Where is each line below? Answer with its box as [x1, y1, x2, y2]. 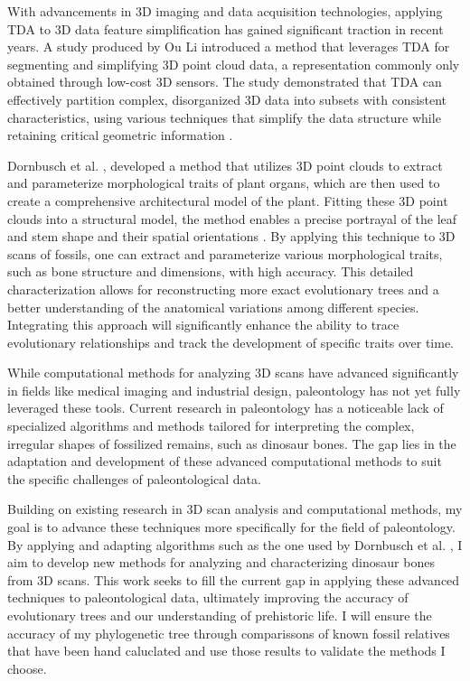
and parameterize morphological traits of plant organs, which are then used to [7, 173, 440, 192]
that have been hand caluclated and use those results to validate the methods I [7, 641, 446, 660]
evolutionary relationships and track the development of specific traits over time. [7, 332, 455, 351]
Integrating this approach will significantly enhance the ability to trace [7, 315, 399, 334]
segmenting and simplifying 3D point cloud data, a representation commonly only [7, 54, 460, 73]
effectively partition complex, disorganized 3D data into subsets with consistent [7, 89, 447, 108]
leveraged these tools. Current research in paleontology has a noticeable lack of [7, 398, 444, 417]
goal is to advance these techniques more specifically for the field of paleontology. [7, 518, 456, 536]
